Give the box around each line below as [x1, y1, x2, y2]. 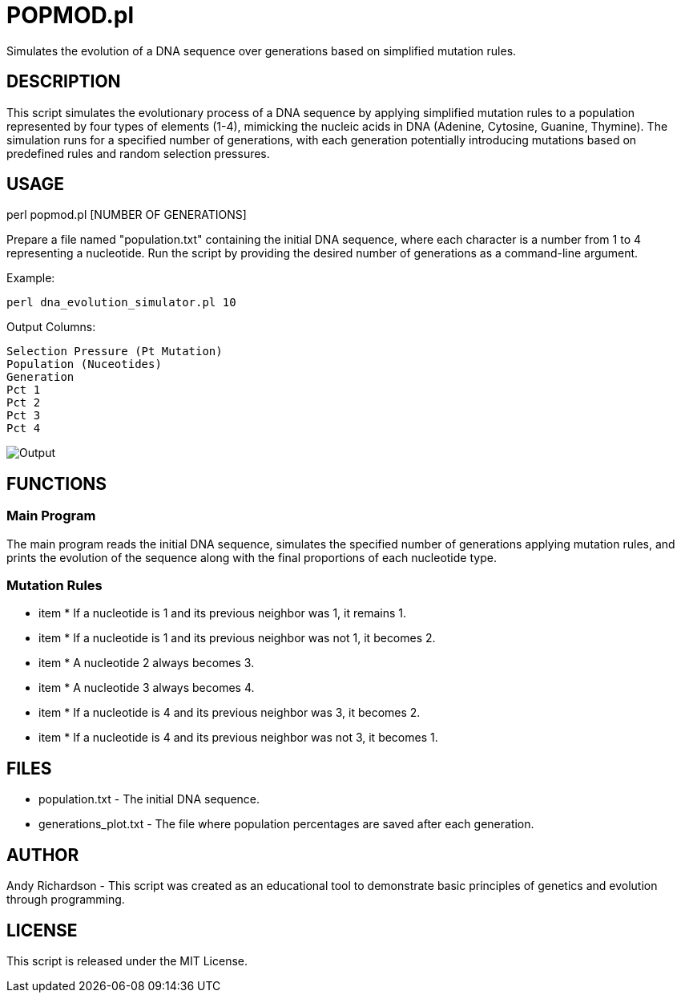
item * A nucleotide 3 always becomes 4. [38, 681, 255, 695]
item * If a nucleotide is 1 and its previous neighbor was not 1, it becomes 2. [38, 631, 436, 645]
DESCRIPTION [6, 71, 121, 92]
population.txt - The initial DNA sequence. [38, 792, 260, 807]
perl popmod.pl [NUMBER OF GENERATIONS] [6, 208, 247, 222]
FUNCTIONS [6, 473, 107, 494]
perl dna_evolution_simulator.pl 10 [6, 296, 236, 309]
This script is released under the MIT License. [6, 953, 248, 968]
